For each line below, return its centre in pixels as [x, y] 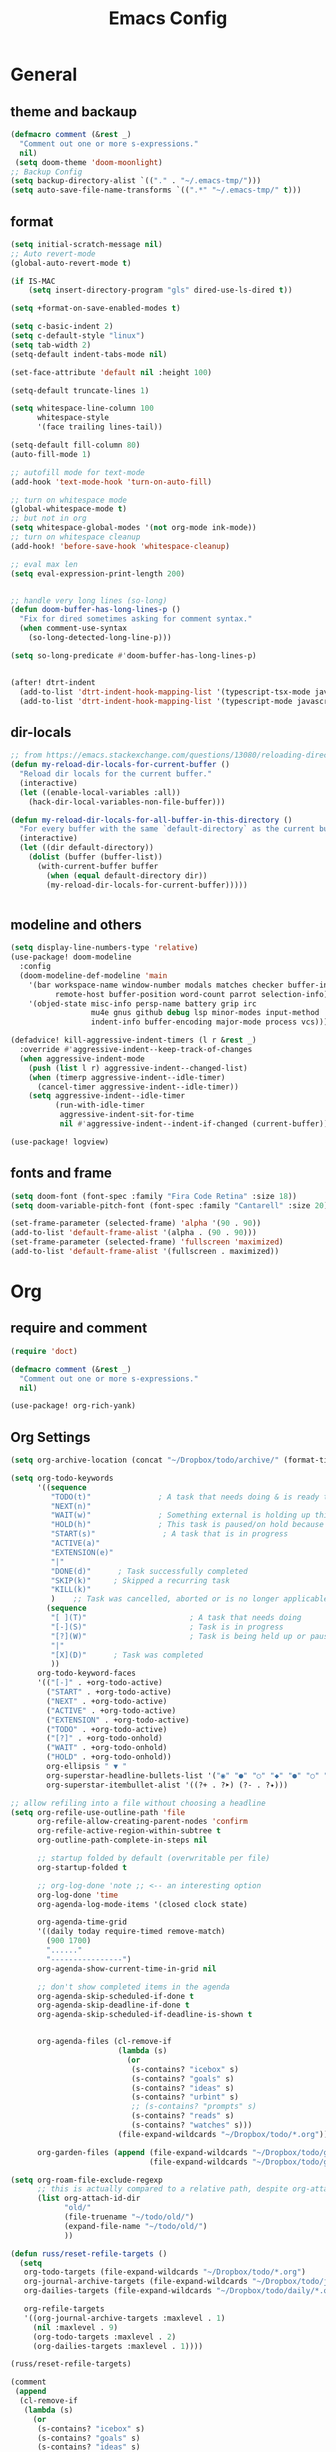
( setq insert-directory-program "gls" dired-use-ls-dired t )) [160, 290]
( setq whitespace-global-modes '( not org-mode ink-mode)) [133, 528]
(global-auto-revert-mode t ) [71, 263]
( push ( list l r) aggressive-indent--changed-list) [138, 1068]
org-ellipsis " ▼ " [87, 1767]
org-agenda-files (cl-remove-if [104, 2042]
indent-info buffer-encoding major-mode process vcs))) [209, 1022]
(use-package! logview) [60, 1142]
